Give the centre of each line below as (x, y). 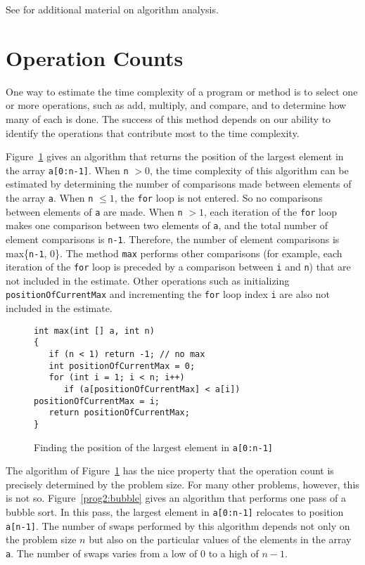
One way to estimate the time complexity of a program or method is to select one (182, 91)
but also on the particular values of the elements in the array (220, 539)
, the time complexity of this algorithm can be (249, 170)
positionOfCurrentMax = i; (97, 401)
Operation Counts (95, 57)
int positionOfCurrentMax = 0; (122, 366)
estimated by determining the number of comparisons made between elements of (179, 184)
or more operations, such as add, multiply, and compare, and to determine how (176, 105)
